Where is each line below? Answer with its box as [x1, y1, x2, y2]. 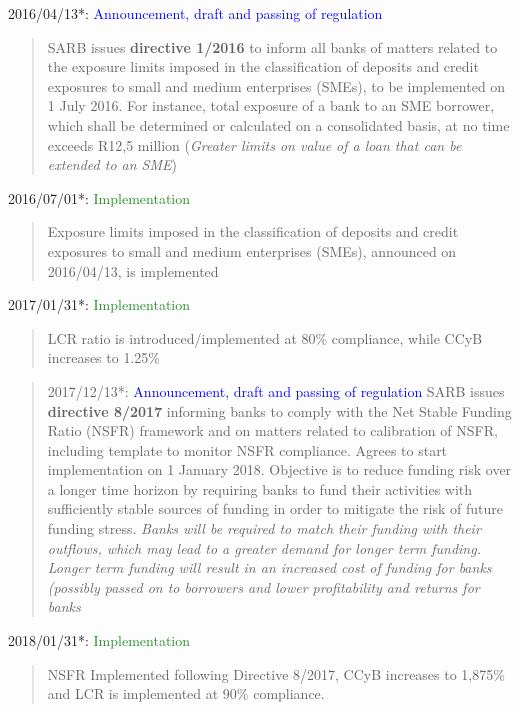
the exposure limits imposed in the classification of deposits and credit [47, 56, 479, 77]
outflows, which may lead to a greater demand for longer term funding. [47, 537, 481, 558]
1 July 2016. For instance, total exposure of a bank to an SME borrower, [47, 95, 495, 116]
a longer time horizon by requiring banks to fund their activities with [47, 478, 473, 499]
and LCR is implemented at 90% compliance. [47, 683, 325, 704]
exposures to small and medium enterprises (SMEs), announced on [47, 240, 457, 261]
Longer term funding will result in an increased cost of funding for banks [47, 557, 492, 578]
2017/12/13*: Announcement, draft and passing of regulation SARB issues [47, 380, 505, 401]
